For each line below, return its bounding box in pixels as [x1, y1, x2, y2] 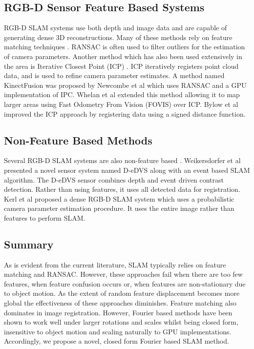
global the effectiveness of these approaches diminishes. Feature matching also [4, 298, 236, 308]
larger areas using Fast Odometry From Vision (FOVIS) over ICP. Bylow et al [4, 99, 238, 109]
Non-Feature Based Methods [4, 132, 152, 147]
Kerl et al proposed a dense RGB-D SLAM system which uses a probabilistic [4, 193, 234, 204]
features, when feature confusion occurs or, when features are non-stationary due [4, 278, 246, 288]
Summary [4, 236, 54, 251]
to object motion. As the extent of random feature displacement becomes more [4, 288, 240, 298]
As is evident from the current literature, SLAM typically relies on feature [4, 259, 226, 269]
